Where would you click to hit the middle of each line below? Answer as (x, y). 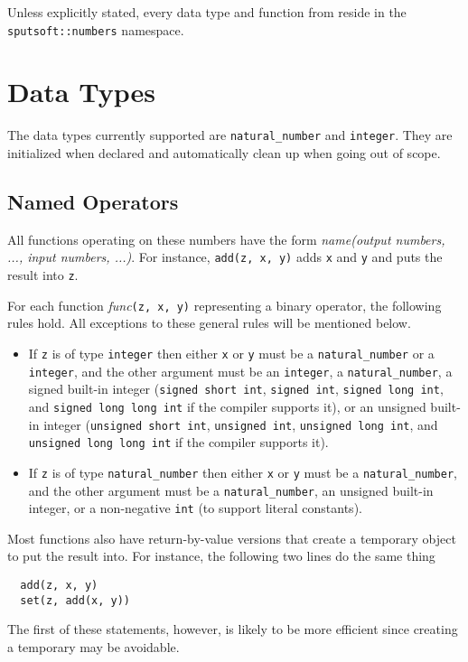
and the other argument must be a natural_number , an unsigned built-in (231, 490)
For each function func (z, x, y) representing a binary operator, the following (225, 305)
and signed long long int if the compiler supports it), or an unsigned (227, 406)
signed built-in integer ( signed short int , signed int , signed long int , (236, 389)
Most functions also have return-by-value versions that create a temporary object (232, 538)
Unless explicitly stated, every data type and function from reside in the (207, 12)
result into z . (43, 275)
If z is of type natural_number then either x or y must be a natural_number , (243, 472)
